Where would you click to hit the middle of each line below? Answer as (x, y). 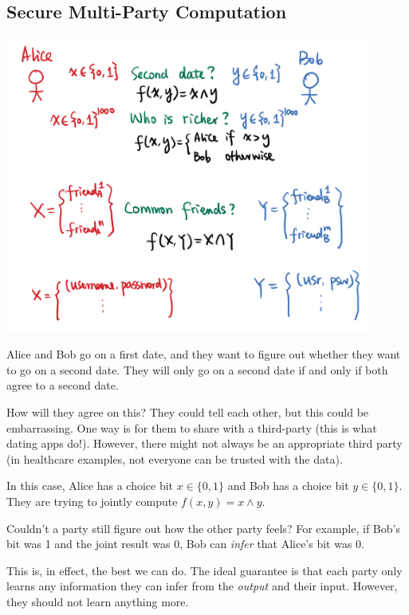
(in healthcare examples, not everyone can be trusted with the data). (175, 458)
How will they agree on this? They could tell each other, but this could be (188, 412)
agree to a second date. (63, 385)
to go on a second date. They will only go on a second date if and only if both (197, 369)
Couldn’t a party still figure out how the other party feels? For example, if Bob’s (203, 528)
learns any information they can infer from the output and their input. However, (202, 586)
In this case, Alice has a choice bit (90, 486)
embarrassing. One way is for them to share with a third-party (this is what (192, 427)
